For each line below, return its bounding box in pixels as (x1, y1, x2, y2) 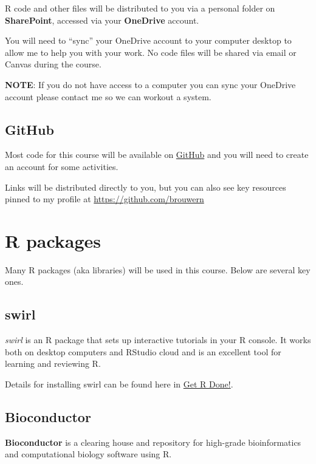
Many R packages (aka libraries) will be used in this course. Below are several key (5, 263, 311, 276)
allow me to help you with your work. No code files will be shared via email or (5, 46, 297, 58)
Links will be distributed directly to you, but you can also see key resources (5, 180, 286, 193)
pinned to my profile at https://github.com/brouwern (5, 193, 204, 205)
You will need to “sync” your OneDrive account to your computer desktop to (5, 34, 292, 47)
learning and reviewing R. (5, 357, 101, 370)
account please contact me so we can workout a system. (5, 90, 211, 103)
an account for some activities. (5, 160, 118, 172)
